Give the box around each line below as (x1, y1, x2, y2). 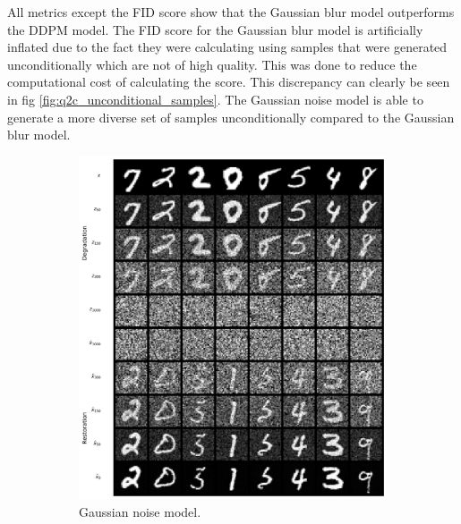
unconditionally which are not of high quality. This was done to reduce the (7, 55, 417, 73)
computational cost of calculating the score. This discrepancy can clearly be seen (7, 72, 450, 91)
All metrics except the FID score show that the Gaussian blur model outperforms (7, 3, 455, 21)
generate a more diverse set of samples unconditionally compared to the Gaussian (7, 107, 455, 126)
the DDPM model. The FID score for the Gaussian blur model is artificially (7, 20, 423, 38)
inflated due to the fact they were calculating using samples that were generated (7, 38, 448, 56)
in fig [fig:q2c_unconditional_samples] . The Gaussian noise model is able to (7, 89, 423, 108)
